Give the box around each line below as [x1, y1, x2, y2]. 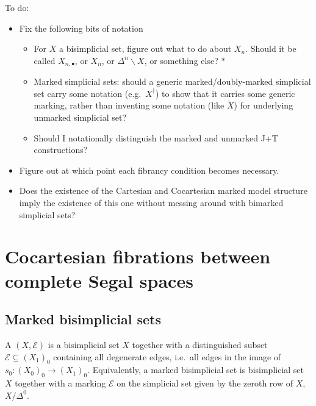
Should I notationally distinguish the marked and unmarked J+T [34, 131, 278, 144]
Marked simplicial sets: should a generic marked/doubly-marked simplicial [34, 75, 311, 88]
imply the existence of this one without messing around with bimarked [19, 196, 284, 208]
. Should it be [245, 42, 296, 55]
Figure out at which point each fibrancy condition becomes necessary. [19, 163, 279, 176]
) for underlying [234, 99, 293, 112]
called [34, 54, 56, 66]
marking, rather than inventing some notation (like [34, 99, 224, 112]
